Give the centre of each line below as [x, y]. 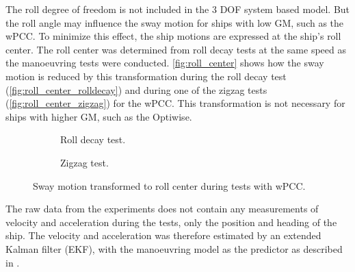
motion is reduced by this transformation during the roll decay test [146, 76]
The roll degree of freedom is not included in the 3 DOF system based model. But [178, 9]
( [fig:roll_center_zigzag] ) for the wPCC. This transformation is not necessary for [175, 103]
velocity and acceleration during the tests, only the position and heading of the [171, 222]
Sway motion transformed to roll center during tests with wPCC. [169, 185]
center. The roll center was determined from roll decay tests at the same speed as [176, 49]
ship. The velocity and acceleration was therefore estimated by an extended [163, 235]
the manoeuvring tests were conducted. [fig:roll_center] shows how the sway [165, 63]
